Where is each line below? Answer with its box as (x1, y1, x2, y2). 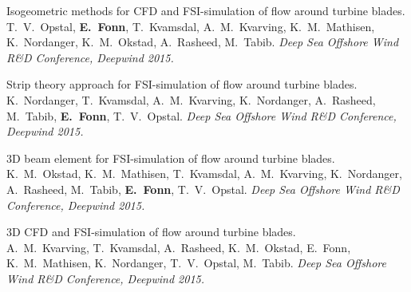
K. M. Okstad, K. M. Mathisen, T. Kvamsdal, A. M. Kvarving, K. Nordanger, (6, 165, 402, 182)
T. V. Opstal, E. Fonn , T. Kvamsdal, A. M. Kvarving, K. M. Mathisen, (6, 18, 375, 34)
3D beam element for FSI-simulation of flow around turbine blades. (6, 149, 335, 166)
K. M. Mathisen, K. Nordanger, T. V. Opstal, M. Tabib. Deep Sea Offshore (6, 255, 386, 271)
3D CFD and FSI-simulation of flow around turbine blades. (6, 223, 296, 240)
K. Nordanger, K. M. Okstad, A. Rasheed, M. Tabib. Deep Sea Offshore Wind (6, 34, 399, 50)
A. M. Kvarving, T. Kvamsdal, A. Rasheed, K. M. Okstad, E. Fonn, (6, 239, 351, 255)
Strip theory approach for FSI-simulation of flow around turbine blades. (6, 76, 358, 93)
